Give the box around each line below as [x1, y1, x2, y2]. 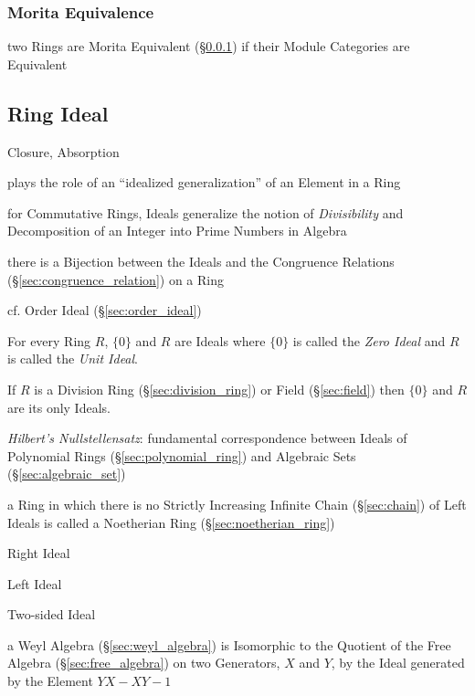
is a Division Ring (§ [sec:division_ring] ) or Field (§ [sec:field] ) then [34, 379, 405, 398]
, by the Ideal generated [331, 653, 465, 672]
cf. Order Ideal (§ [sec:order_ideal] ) [7, 301, 202, 320]
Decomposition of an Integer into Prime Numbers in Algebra [7, 221, 347, 240]
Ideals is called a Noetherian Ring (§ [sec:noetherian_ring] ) [7, 512, 335, 532]
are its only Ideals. [7, 397, 111, 417]
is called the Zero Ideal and [292, 331, 446, 350]
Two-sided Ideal [7, 605, 96, 624]
